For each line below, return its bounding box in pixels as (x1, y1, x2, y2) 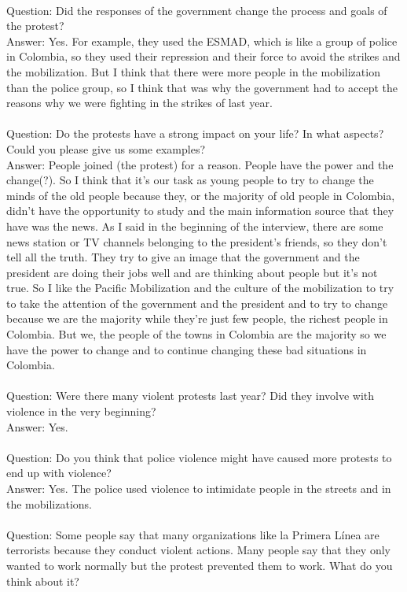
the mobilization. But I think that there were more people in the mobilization (6, 63, 380, 80)
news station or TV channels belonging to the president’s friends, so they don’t (6, 233, 387, 250)
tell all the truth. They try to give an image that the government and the (6, 249, 360, 265)
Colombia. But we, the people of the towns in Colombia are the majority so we (6, 326, 387, 342)
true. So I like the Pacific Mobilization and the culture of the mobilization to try (6, 279, 394, 296)
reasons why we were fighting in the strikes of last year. (6, 94, 273, 111)
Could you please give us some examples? (6, 140, 206, 157)
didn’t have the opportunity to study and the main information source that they (6, 202, 394, 219)
